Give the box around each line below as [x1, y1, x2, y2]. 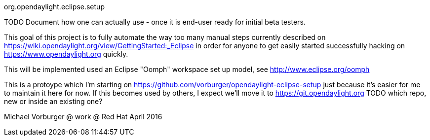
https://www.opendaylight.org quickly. [4, 50, 128, 58]
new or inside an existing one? [4, 97, 103, 105]
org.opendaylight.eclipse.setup [4, 2, 105, 11]
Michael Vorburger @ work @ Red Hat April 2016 [4, 112, 162, 121]
